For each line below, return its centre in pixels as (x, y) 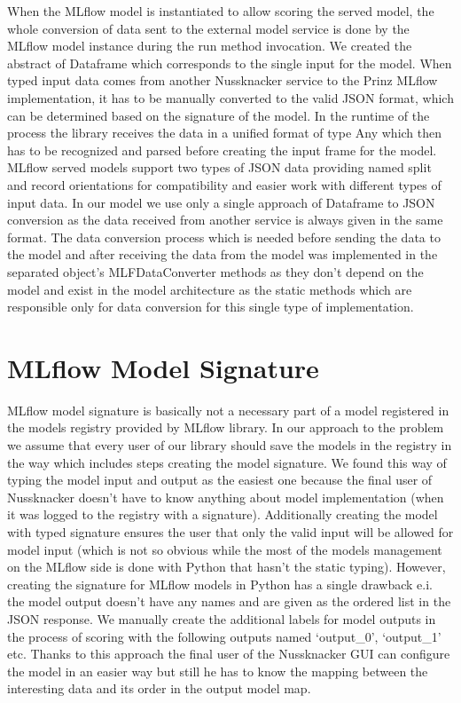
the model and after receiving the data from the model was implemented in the (223, 254)
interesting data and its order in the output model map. (159, 688)
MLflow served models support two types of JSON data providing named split (219, 167)
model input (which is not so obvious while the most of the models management (225, 549)
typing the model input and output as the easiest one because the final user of (220, 480)
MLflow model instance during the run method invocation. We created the (210, 46)
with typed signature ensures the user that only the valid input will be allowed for (230, 531)
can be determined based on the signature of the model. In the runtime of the (219, 115)
